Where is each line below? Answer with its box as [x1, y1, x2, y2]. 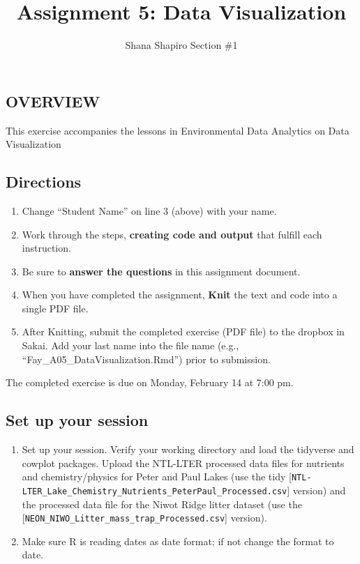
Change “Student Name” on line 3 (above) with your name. [22, 203, 277, 218]
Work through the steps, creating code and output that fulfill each [22, 227, 322, 241]
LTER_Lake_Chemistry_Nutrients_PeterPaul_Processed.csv [22, 486, 287, 496]
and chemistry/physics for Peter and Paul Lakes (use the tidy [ [22, 469, 292, 484]
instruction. [22, 241, 71, 255]
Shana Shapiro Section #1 [125, 38, 238, 52]
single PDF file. [22, 300, 89, 315]
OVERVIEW [6, 90, 100, 112]
